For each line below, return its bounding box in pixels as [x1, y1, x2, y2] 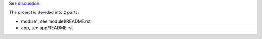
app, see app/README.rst [21, 25, 73, 31]
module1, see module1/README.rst [21, 18, 91, 24]
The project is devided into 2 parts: [9, 10, 80, 15]
